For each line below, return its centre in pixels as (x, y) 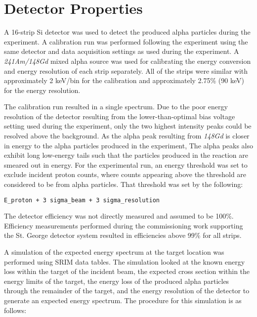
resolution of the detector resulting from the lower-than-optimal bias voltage (120, 116)
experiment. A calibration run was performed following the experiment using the (126, 41)
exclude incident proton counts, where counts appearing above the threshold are (125, 174)
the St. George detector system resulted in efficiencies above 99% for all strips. (123, 235)
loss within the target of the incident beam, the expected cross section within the (127, 271)
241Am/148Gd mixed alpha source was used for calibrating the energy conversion (128, 61)
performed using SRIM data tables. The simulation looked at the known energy (125, 261)
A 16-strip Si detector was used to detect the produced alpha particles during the (127, 32)
